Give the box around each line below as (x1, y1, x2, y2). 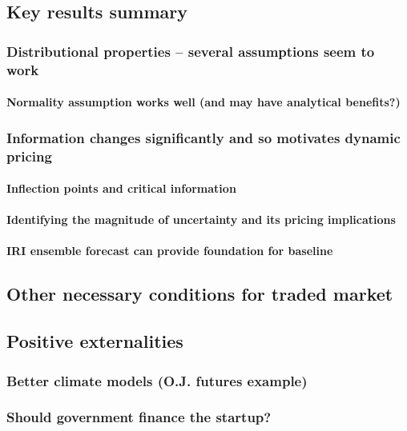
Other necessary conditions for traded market (6, 281, 393, 306)
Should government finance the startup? (6, 407, 272, 427)
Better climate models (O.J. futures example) (6, 370, 308, 390)
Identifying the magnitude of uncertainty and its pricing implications (6, 211, 396, 228)
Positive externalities (6, 329, 183, 353)
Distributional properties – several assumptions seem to (6, 41, 375, 61)
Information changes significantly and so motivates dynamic (6, 127, 401, 147)
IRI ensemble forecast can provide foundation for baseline (6, 242, 333, 259)
